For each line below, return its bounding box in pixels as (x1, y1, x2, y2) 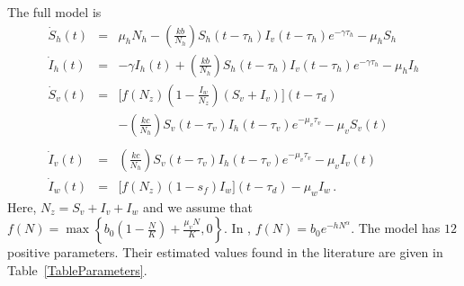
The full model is (7, 3, 102, 21)
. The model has (351, 219, 441, 237)
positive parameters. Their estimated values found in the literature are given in (7, 243, 443, 262)
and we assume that (142, 197, 253, 216)
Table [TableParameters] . (7, 261, 147, 280)
